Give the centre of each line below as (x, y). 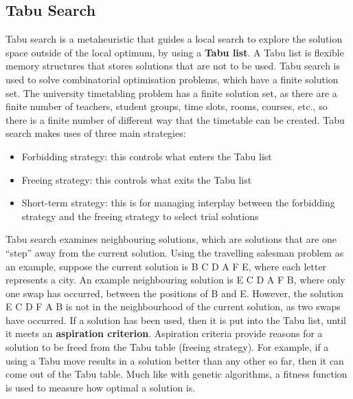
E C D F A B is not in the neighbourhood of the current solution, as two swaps (173, 306)
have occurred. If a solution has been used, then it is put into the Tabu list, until (176, 320)
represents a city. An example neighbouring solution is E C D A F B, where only (175, 280)
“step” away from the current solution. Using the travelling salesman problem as (175, 252)
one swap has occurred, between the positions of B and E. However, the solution (175, 293)
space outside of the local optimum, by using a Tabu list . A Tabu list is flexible (175, 52)
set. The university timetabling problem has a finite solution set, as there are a (171, 93)
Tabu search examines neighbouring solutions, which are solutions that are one (171, 239)
